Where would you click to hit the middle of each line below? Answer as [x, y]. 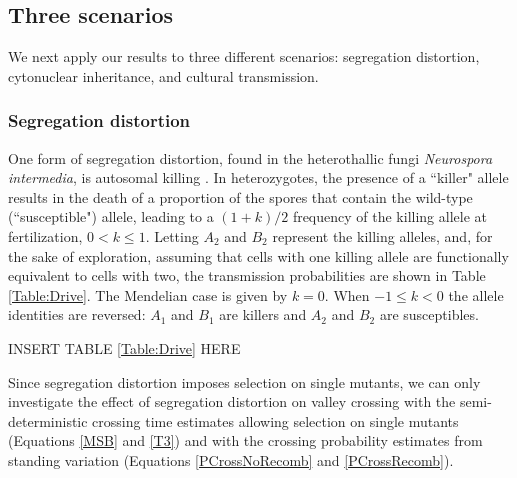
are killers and [263, 314]
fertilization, [45, 235]
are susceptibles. [429, 314]
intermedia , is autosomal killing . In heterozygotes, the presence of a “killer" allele [258, 177]
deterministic [48, 420]
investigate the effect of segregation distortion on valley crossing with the [232, 401]
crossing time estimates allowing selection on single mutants [275, 420]
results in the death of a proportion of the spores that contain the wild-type [240, 196]
